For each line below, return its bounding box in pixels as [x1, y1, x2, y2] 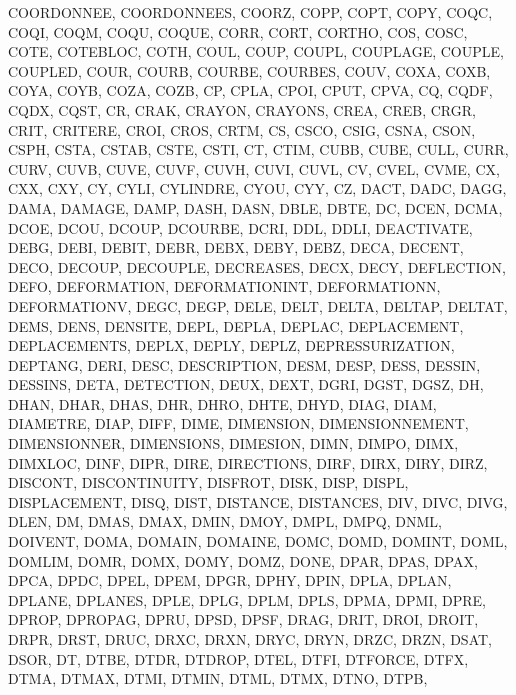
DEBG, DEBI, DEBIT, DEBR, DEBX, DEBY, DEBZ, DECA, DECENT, [8, 237, 464, 258]
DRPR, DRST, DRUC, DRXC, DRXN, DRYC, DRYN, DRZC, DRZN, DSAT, [8, 629, 492, 649]
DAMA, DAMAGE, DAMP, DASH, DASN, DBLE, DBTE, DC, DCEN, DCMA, [8, 197, 503, 218]
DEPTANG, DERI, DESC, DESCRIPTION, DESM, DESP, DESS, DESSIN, [8, 354, 481, 375]
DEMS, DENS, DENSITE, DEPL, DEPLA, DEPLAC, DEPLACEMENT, [8, 315, 464, 336]
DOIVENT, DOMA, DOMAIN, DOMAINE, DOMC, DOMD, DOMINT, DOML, [8, 531, 508, 552]
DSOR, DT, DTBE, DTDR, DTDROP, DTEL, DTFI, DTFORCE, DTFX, [8, 648, 469, 669]
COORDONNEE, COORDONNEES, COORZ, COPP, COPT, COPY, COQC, [8, 2, 493, 22]
